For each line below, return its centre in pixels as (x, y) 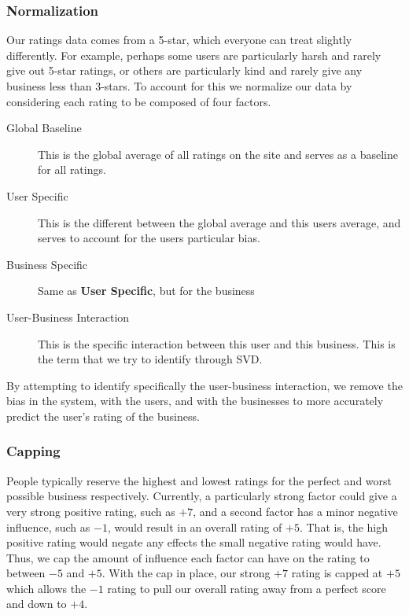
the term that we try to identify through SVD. (150, 359)
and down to (37, 604)
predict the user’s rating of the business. (103, 416)
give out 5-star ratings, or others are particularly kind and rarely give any (184, 70)
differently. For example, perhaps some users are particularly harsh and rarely (194, 55)
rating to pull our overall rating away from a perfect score (247, 588)
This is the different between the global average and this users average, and (219, 222)
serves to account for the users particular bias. (149, 238)
